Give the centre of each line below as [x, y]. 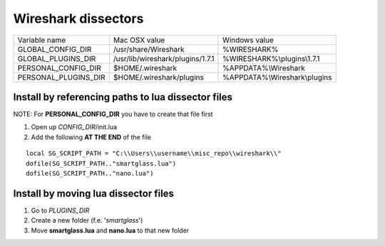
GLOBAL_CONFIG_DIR [55, 49]
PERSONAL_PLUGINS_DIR [62, 77]
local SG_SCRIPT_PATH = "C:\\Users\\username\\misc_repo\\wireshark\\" [154, 154]
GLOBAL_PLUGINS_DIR [57, 58]
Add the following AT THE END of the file [91, 137]
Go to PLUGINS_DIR [60, 210]
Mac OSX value [139, 40]
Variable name [42, 40]
